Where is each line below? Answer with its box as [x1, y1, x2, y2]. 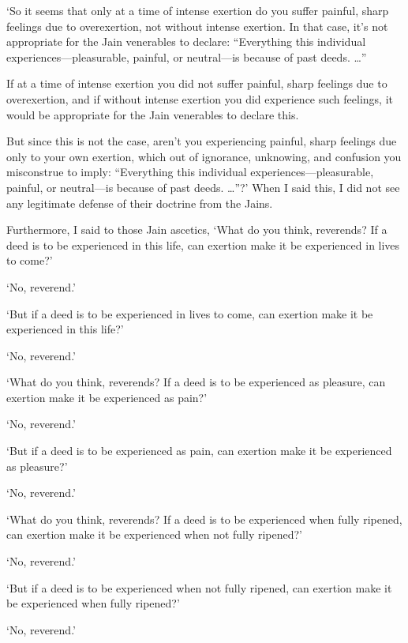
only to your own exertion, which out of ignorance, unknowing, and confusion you [6, 148, 402, 164]
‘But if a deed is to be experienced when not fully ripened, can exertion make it [6, 579, 392, 596]
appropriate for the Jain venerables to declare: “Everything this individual [6, 33, 366, 50]
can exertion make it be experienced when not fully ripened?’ [6, 526, 303, 543]
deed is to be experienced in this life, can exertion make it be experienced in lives [6, 236, 400, 253]
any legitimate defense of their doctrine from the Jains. [6, 194, 273, 211]
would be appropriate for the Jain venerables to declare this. [6, 106, 299, 122]
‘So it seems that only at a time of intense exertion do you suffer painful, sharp [6, 2, 389, 18]
